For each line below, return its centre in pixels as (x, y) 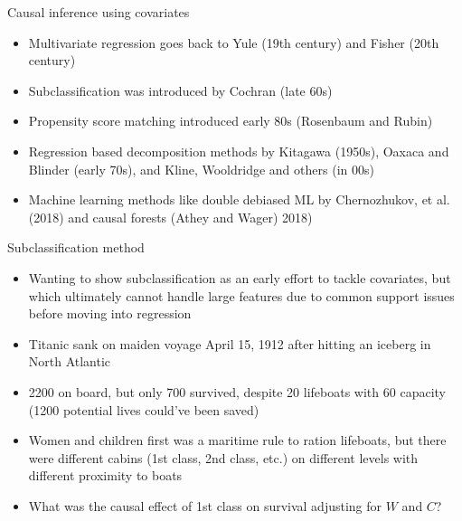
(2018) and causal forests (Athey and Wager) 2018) (170, 217)
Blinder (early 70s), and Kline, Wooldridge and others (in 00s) (201, 169)
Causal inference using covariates (99, 12)
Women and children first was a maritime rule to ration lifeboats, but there (237, 440)
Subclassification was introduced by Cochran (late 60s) (180, 90)
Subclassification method (76, 247)
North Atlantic (70, 361)
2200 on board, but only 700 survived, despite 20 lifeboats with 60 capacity (237, 391)
